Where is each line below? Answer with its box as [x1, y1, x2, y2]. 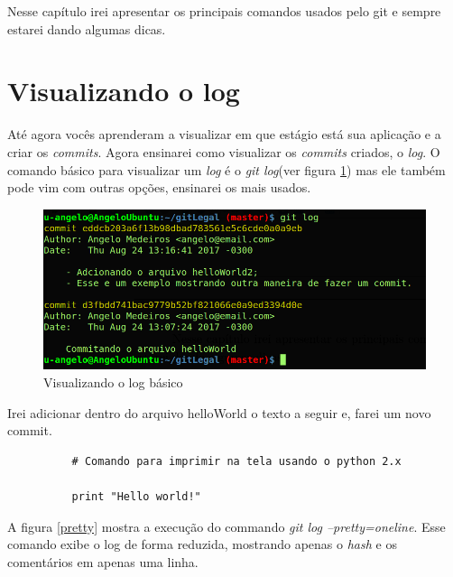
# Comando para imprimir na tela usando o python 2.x [71, 454, 402, 468]
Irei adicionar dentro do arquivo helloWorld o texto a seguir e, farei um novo [7, 403, 431, 422]
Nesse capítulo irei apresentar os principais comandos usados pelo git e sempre [7, 2, 441, 20]
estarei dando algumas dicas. [7, 19, 166, 38]
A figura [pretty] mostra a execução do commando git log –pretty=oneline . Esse [7, 517, 446, 535]
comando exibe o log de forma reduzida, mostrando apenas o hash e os [7, 535, 397, 554]
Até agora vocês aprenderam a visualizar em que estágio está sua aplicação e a [7, 125, 441, 144]
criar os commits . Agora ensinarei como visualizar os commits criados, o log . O [7, 142, 440, 161]
